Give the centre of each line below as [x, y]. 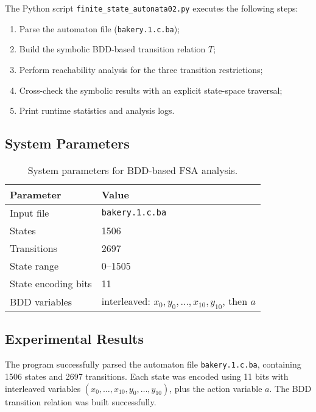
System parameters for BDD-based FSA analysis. [133, 170]
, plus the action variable [216, 388]
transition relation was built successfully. [81, 401]
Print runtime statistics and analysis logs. [97, 110]
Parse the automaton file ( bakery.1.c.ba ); [100, 28]
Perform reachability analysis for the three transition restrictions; [141, 69]
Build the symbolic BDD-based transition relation [112, 49]
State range [34, 265]
